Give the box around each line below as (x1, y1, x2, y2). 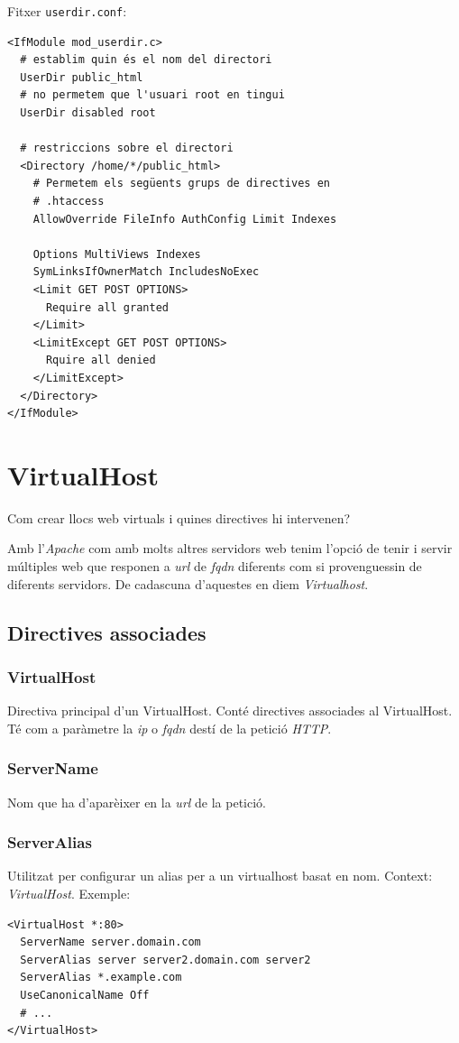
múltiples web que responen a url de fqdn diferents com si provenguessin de (7, 557, 422, 576)
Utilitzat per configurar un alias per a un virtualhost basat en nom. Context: (7, 866, 433, 885)
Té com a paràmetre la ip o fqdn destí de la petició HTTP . (7, 718, 332, 737)
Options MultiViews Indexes (32, 247, 201, 261)
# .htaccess (32, 195, 105, 208)
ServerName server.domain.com (20, 936, 201, 949)
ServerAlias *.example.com (20, 971, 182, 984)
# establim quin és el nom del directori (20, 53, 272, 67)
